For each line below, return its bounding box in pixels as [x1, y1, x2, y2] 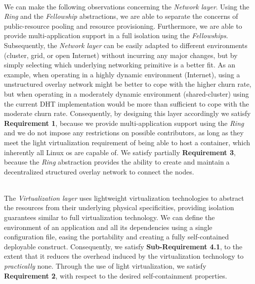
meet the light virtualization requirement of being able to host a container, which [4, 137, 251, 147]
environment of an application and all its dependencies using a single [4, 222, 212, 232]
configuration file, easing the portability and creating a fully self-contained [4, 231, 229, 242]
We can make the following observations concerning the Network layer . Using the [4, 1, 250, 11]
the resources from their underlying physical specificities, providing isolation [4, 202, 234, 213]
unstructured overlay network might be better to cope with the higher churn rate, [4, 79, 252, 89]
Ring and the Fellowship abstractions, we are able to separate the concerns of [4, 11, 238, 21]
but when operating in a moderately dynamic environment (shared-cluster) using [4, 88, 249, 99]
